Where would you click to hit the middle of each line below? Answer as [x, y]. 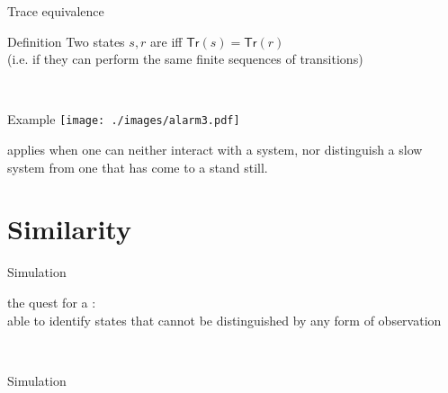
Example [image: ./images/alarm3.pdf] [124, 119]
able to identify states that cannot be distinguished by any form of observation [224, 320]
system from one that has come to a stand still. [138, 167]
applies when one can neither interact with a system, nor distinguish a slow [215, 150]
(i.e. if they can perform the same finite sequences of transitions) [185, 59]
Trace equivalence [56, 11]
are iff [166, 41]
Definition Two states [66, 41]
